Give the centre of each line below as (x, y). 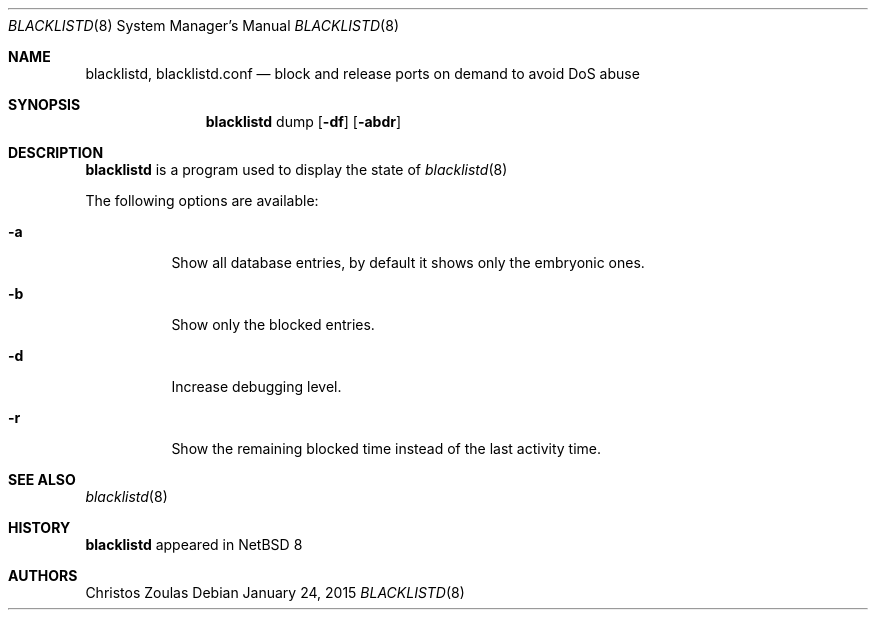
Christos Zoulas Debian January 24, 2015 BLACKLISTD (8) (275, 592)
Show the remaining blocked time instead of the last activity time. (386, 448)
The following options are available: (202, 200)
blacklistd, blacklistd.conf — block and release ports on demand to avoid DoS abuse (362, 73)
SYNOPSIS (44, 104)
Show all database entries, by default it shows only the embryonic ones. (408, 262)
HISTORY (39, 527)
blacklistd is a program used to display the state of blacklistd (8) (296, 169)
